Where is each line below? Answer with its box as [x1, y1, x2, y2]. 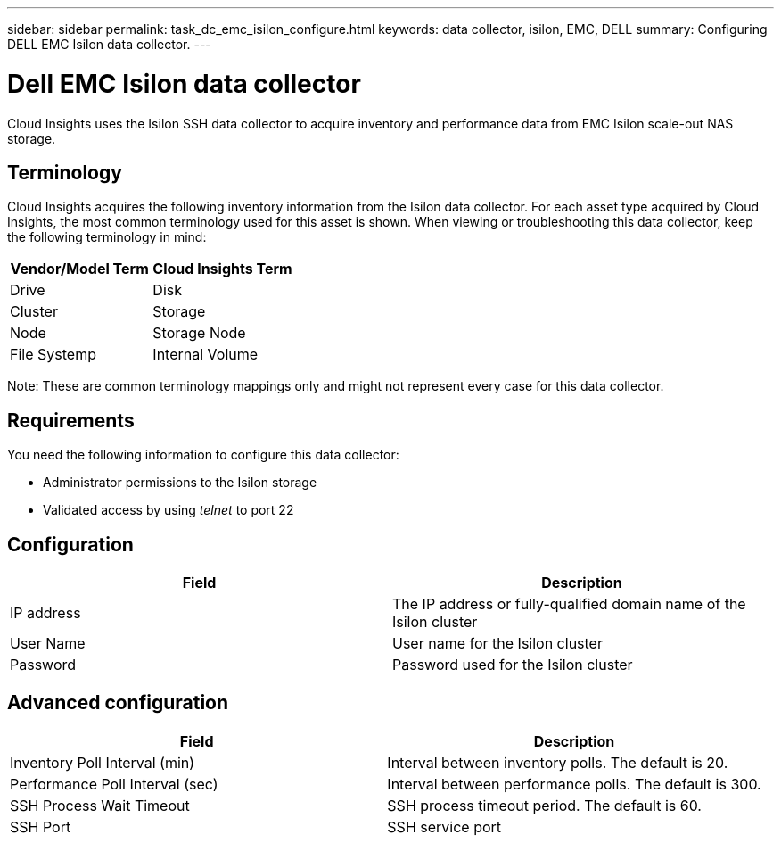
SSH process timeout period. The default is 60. [387, 796, 702, 814]
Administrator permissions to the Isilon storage [43, 475, 317, 491]
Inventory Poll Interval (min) [10, 753, 195, 772]
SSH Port [10, 817, 71, 836]
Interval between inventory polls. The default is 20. [387, 753, 728, 772]
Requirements [7, 409, 135, 432]
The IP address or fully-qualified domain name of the [392, 595, 746, 614]
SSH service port [387, 817, 502, 836]
